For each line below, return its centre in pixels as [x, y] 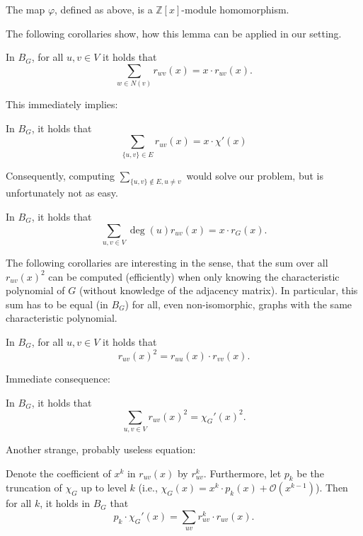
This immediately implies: [62, 104]
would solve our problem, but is [255, 175]
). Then [332, 488]
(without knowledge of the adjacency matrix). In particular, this [218, 290]
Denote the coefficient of [58, 473]
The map [25, 9]
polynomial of [35, 290]
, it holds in [65, 503]
